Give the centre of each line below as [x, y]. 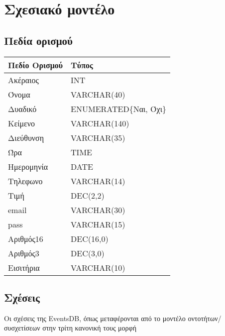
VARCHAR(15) [98, 224]
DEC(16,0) [90, 238]
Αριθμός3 [24, 253]
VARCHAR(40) [98, 94]
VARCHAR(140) [100, 123]
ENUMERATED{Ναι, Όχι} [118, 109]
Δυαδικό [22, 109]
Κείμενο [22, 123]
